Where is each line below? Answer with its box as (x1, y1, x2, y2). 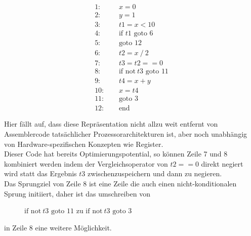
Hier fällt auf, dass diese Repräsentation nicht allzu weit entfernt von (4, 119, 218, 129)
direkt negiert (201, 158, 243, 169)
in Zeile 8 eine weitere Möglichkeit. (4, 222, 112, 232)
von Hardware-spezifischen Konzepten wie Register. (4, 138, 163, 149)
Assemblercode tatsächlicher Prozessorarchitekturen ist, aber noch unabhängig (4, 128, 247, 139)
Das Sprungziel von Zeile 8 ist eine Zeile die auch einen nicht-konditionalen (4, 178, 237, 188)
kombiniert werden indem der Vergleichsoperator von (4, 158, 168, 169)
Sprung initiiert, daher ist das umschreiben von (4, 188, 150, 199)
